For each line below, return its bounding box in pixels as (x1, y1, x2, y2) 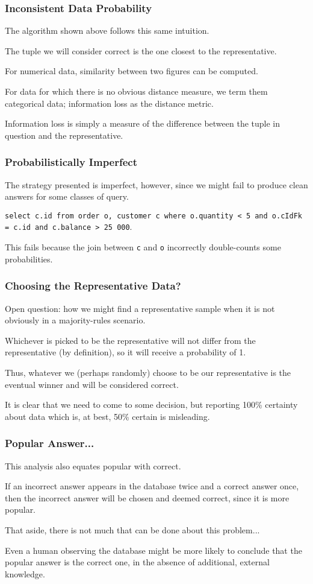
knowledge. (5, 567, 45, 580)
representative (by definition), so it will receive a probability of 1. (5, 346, 246, 358)
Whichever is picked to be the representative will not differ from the (5, 334, 256, 346)
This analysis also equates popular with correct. (5, 459, 181, 472)
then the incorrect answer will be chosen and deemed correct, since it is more (5, 491, 290, 504)
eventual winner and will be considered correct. (5, 378, 179, 390)
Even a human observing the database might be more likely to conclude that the (5, 544, 302, 556)
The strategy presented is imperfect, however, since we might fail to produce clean (5, 178, 308, 191)
